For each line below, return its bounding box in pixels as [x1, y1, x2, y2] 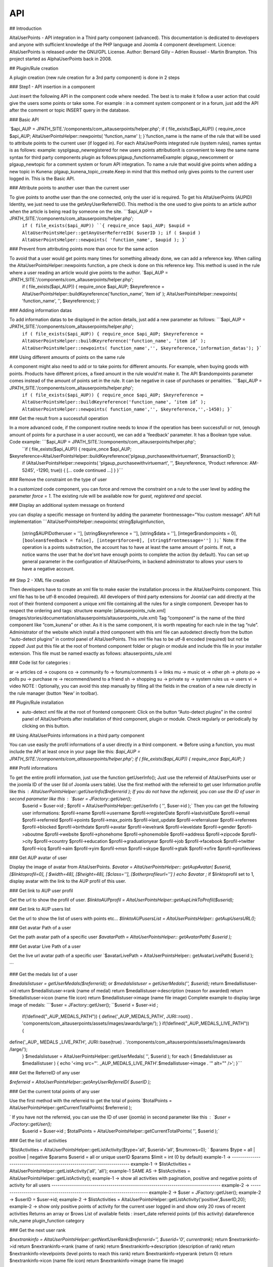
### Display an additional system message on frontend [9, 502, 125, 508]
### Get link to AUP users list [9, 906, 71, 912]
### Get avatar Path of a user [9, 925, 71, 931]
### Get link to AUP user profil [9, 887, 73, 893]
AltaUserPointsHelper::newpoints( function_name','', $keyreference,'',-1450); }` [22, 406, 233, 412]
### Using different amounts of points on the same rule [9, 354, 125, 360]
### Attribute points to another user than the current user [9, 185, 129, 191]
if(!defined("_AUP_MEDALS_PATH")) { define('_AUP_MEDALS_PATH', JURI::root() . [22, 1013, 193, 1019]
